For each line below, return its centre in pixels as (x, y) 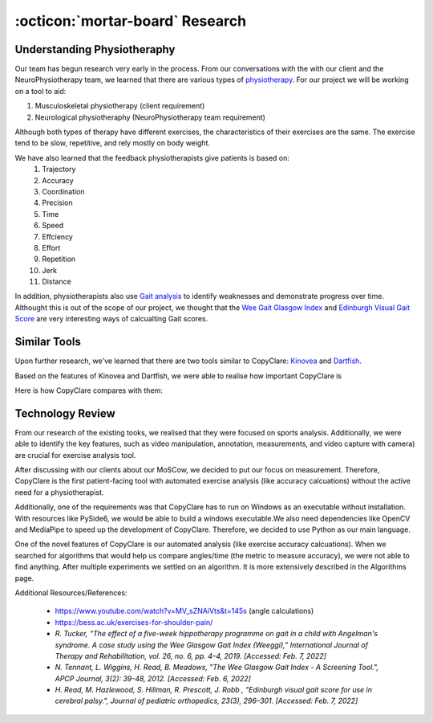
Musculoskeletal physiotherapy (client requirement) (120, 106)
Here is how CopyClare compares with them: (89, 390)
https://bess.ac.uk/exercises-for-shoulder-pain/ (134, 622)
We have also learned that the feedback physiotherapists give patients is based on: (152, 157)
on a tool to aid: (40, 91)
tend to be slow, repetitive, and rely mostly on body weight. (113, 143)
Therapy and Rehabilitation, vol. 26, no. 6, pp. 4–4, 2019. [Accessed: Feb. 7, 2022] (190, 656)
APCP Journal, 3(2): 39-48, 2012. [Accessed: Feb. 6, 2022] (153, 678)
